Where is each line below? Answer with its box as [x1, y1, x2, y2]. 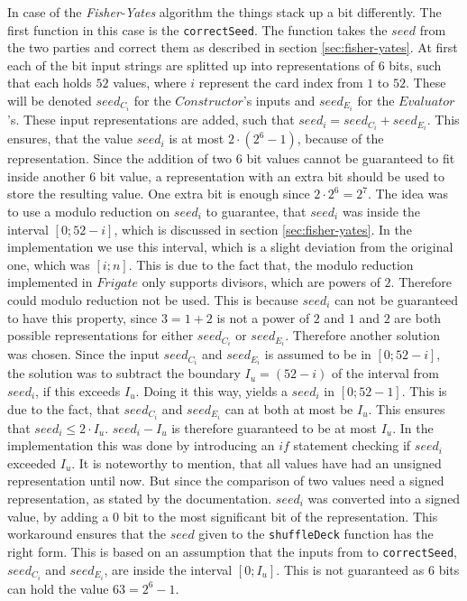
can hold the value [7, 578, 109, 597]
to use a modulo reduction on [7, 202, 170, 220]
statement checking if [293, 436, 411, 455]
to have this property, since [7, 308, 158, 327]
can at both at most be [224, 399, 353, 418]
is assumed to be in [264, 345, 371, 364]
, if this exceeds [35, 381, 121, 400]
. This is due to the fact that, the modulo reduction [128, 254, 414, 273]
